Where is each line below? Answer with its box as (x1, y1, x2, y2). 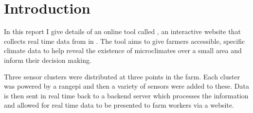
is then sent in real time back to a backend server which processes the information (4, 90, 249, 100)
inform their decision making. (4, 55, 91, 65)
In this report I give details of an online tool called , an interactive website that (4, 26, 241, 37)
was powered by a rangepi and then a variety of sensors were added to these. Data (4, 81, 249, 91)
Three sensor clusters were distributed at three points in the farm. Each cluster (4, 71, 240, 81)
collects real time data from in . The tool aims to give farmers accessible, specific (4, 36, 245, 46)
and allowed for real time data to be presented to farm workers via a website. (4, 100, 234, 110)
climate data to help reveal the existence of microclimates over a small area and (4, 45, 242, 56)
